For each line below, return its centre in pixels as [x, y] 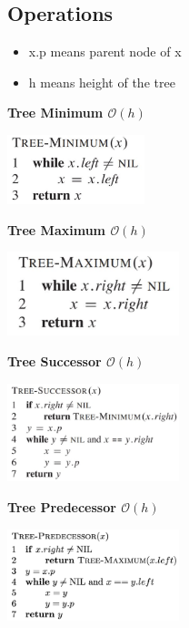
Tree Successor [55, 360]
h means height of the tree [102, 82]
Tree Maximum [57, 229]
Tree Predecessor [62, 506]
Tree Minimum [55, 113]
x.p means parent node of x [105, 51]
